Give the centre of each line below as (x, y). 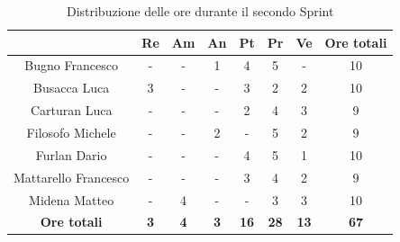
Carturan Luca (71, 110)
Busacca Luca (72, 88)
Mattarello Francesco (72, 177)
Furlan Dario (71, 154)
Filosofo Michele (71, 132)
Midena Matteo (72, 199)
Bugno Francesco (71, 65)
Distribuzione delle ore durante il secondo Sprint (200, 11)
